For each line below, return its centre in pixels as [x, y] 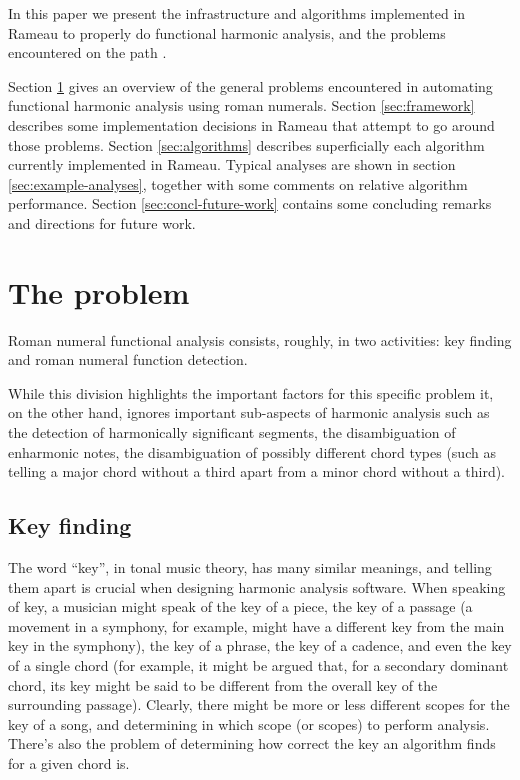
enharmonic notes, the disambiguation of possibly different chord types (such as [252, 451]
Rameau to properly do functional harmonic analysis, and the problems [227, 32]
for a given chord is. [69, 762]
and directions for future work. [102, 222]
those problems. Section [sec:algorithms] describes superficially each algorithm [246, 144]
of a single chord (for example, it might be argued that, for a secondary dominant [258, 664]
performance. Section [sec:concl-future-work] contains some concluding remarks [250, 203]
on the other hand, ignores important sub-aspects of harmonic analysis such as [249, 412]
